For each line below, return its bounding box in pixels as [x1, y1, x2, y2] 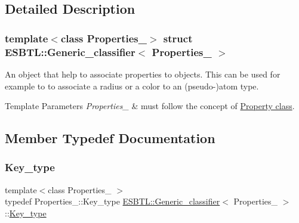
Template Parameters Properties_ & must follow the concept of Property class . [5, 100, 295, 112]
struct [163, 30, 193, 45]
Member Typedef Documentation [5, 129, 215, 147]
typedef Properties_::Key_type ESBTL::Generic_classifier [5, 195, 220, 207]
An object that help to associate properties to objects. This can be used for [5, 67, 280, 80]
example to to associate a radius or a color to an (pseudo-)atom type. [5, 79, 259, 92]
